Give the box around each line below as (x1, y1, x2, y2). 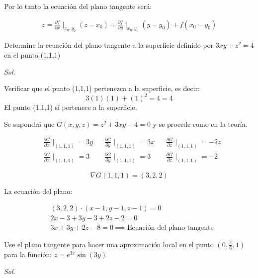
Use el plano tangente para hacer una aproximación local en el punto (4, 239, 214, 249)
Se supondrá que (4, 118, 55, 129)
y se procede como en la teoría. (153, 118, 248, 129)
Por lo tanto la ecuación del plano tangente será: (4, 1, 152, 11)
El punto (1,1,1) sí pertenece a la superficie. (4, 102, 137, 112)
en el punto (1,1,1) (4, 49, 61, 60)
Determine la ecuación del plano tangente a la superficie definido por (4, 40, 214, 50)
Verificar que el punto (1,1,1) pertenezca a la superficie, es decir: (4, 83, 200, 93)
